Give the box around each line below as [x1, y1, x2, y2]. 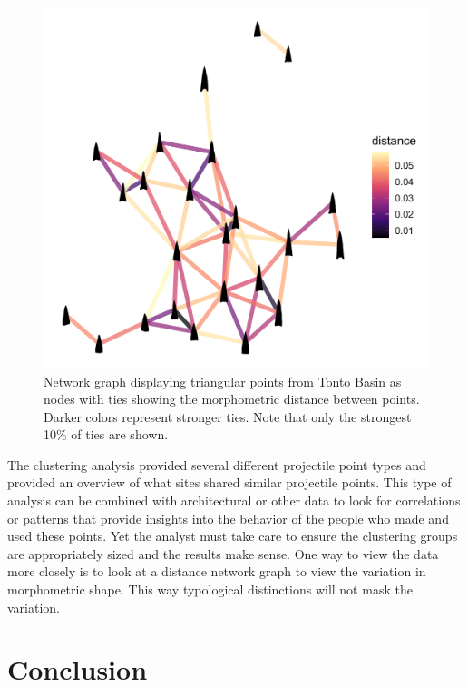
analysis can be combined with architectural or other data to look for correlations [7, 491, 461, 510]
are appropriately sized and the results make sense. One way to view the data [7, 544, 439, 563]
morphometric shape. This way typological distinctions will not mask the [7, 580, 413, 599]
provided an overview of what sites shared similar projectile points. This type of [7, 473, 452, 492]
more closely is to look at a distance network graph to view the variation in [7, 562, 426, 581]
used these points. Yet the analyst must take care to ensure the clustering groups [7, 526, 458, 545]
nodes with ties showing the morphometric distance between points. [44, 389, 420, 408]
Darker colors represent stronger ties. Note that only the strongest [44, 407, 412, 426]
